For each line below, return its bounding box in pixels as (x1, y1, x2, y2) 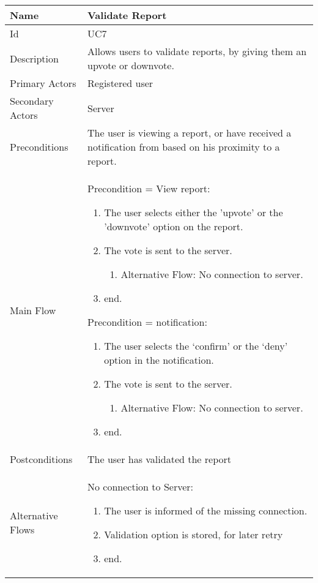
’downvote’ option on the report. (104, 219, 243, 233)
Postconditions (10, 452, 73, 466)
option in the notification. (104, 353, 214, 367)
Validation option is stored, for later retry (104, 527, 283, 541)
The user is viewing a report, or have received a (87, 126, 292, 140)
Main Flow (10, 303, 56, 317)
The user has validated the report (87, 452, 231, 466)
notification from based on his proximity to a (87, 140, 280, 154)
